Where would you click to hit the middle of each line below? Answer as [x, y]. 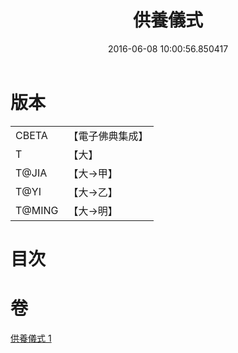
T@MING [37, 210]
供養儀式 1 [31, 338]
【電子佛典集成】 [108, 136]
